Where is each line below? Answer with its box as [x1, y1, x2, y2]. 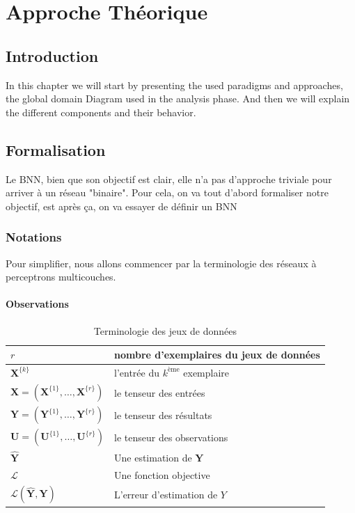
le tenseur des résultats [114, 407, 212, 422]
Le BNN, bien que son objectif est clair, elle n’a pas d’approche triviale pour [6, 171, 332, 186]
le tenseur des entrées [114, 385, 205, 400]
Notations [6, 228, 62, 246]
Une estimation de [114, 450, 192, 464]
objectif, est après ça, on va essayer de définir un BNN [6, 198, 237, 213]
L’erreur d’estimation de [114, 487, 218, 502]
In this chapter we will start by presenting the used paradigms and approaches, [6, 77, 343, 92]
